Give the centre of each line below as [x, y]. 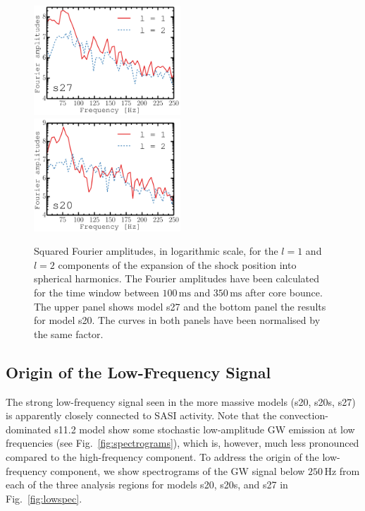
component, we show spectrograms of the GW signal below [178, 470]
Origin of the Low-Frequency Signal [138, 372]
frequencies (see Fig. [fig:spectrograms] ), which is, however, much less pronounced [182, 443]
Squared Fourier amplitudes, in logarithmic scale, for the [156, 251]
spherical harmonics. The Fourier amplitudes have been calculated [177, 278]
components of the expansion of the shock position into [177, 264]
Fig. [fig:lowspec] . [44, 498]
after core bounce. [284, 293]
